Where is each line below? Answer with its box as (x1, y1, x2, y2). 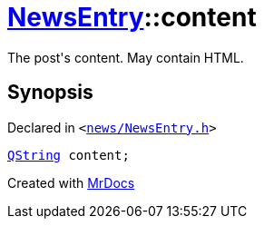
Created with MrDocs (7, 174, 135, 191)
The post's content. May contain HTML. (7, 49, 244, 65)
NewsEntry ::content (7, 2, 257, 33)
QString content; (7, 147, 130, 162)
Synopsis (7, 81, 93, 104)
